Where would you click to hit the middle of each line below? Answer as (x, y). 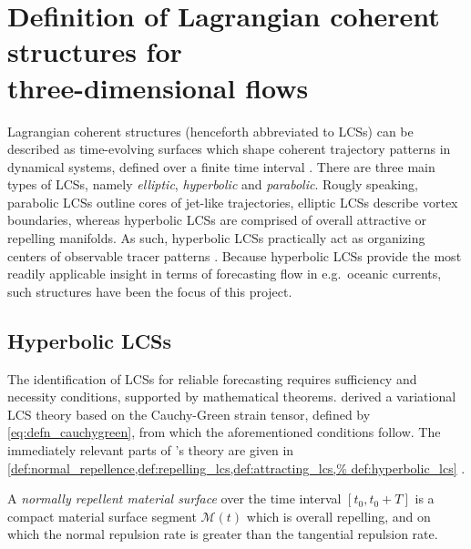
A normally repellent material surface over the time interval (174, 498)
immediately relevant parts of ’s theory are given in (151, 450)
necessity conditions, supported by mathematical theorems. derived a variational (232, 396)
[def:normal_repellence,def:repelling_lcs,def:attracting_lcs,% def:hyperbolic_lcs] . (236, 468)
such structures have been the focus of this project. (150, 291)
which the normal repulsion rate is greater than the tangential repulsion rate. (223, 534)
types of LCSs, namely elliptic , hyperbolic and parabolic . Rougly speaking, (213, 184)
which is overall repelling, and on (338, 516)
